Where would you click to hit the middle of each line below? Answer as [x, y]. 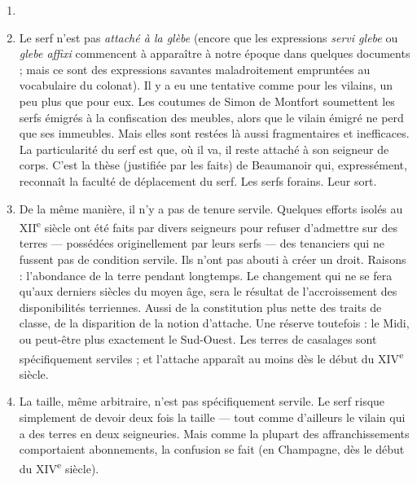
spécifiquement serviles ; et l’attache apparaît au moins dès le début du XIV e [211, 357]
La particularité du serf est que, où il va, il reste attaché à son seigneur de [204, 149]
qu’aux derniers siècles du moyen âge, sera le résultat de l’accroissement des [208, 291]
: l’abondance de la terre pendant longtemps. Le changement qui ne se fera [206, 275]
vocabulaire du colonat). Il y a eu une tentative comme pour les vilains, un [206, 85]
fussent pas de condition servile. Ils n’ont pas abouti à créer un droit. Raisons [213, 259]
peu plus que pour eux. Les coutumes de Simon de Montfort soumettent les [207, 101]
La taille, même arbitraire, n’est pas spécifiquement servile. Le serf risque [202, 401]
